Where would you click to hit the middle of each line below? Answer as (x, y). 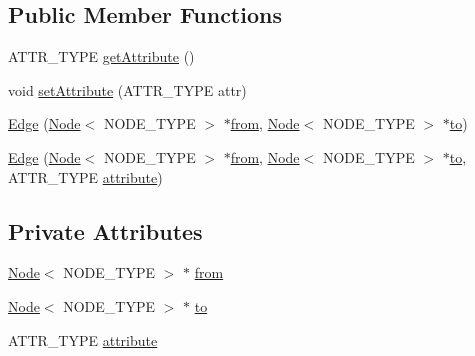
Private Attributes (105, 230)
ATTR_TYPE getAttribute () (101, 56)
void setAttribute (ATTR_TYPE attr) (127, 89)
